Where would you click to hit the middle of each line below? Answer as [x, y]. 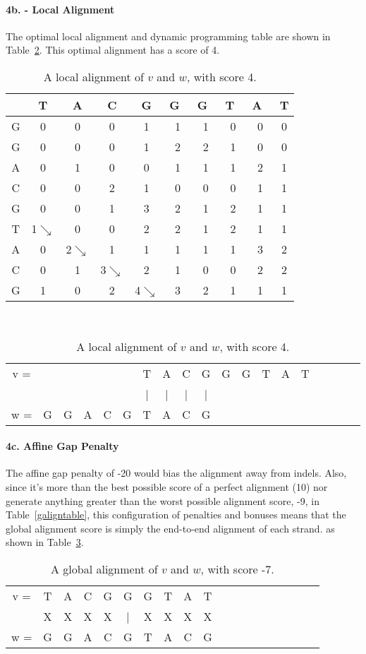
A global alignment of [104, 569]
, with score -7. [237, 569]
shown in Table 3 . [45, 542]
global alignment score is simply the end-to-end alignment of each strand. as [170, 528]
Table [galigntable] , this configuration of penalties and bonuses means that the [176, 515]
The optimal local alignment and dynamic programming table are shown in [168, 36]
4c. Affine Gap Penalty [62, 446]
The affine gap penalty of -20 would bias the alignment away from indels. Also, [176, 473]
